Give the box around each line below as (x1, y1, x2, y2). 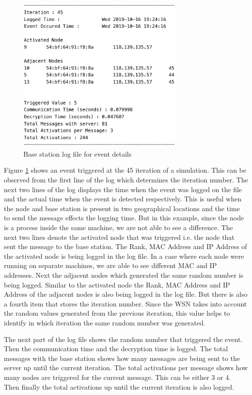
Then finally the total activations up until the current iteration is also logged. (4, 381, 234, 392)
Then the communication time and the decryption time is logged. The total (4, 343, 228, 354)
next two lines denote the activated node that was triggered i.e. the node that (4, 232, 235, 242)
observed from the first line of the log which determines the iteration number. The (4, 175, 248, 185)
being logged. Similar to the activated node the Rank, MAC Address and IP (4, 279, 230, 289)
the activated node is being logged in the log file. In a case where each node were (4, 251, 244, 261)
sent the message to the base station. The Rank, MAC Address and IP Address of (4, 241, 247, 251)
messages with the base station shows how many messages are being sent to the (4, 353, 240, 363)
